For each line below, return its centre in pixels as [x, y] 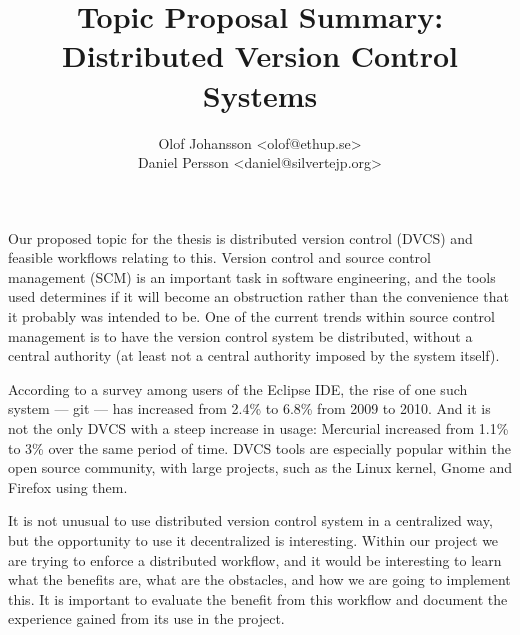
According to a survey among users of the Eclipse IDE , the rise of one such [238, 388]
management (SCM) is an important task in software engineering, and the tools [252, 276]
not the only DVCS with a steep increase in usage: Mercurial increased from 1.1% [258, 428]
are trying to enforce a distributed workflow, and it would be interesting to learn [255, 559]
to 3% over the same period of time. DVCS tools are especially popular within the [260, 447]
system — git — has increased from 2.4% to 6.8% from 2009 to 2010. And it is [249, 408]
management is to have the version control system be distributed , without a [240, 335]
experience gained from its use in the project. [146, 618]
